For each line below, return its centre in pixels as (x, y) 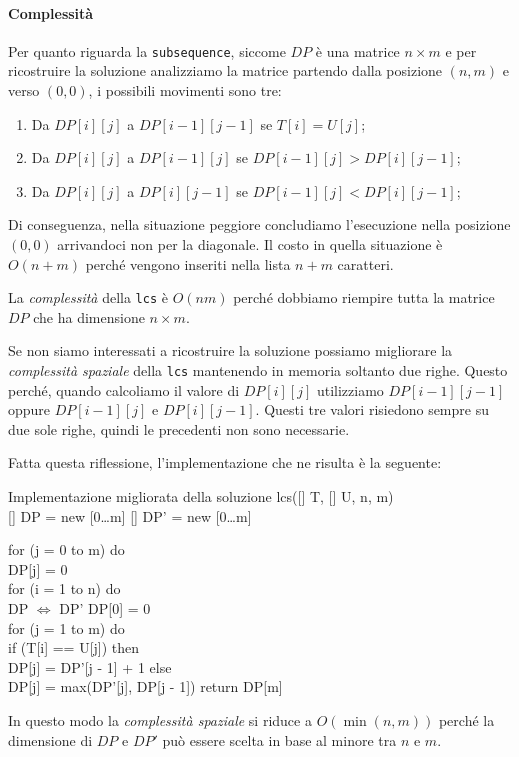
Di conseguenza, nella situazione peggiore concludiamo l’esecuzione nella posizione (259, 224)
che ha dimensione (89, 316)
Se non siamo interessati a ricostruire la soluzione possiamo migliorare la (230, 350)
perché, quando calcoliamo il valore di (124, 389)
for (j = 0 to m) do (66, 549)
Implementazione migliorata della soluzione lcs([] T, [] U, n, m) (201, 496)
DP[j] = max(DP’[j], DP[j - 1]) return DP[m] (145, 686)
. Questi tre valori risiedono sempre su (372, 409)
